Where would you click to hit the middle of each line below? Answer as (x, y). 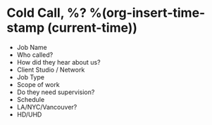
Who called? (35, 55)
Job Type (31, 77)
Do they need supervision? (56, 92)
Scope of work (38, 84)
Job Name (32, 47)
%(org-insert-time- (147, 13)
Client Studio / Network (51, 70)
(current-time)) (93, 28)
